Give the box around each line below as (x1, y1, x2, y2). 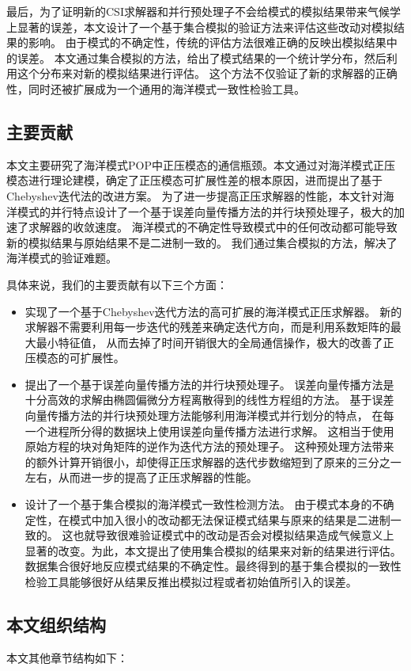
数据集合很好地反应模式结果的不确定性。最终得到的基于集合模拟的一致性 (25, 558, 402, 574)
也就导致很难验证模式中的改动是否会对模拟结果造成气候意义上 (73, 527, 394, 543)
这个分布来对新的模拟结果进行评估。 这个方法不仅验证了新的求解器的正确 (17, 65, 398, 82)
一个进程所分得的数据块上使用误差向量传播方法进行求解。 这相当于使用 (25, 422, 394, 439)
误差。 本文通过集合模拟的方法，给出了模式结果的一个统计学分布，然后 (17, 49, 386, 66)
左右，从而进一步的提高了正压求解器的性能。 (25, 469, 258, 486)
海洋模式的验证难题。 (6, 250, 117, 266)
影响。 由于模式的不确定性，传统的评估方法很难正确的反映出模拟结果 (28, 34, 386, 51)
